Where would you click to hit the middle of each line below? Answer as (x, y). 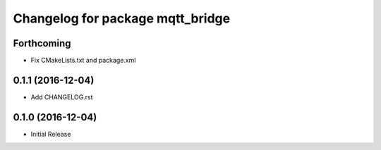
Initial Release (51, 134)
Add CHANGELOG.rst (62, 97)
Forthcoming (42, 43)
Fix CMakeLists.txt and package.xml (83, 61)
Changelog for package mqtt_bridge (122, 18)
